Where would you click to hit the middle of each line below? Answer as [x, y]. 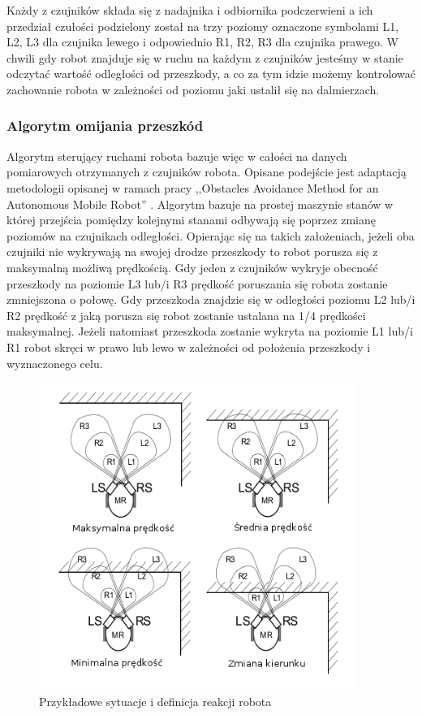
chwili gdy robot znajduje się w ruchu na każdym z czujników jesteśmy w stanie [205, 57]
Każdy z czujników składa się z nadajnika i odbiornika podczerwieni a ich [190, 10]
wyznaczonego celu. [55, 363]
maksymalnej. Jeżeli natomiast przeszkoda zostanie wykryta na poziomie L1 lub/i [210, 331]
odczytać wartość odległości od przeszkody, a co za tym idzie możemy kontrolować [211, 74]
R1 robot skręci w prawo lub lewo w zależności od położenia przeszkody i [189, 347]
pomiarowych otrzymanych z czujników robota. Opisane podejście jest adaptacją [207, 172]
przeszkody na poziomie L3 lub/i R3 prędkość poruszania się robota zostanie [197, 283]
